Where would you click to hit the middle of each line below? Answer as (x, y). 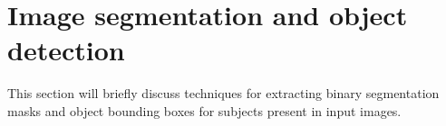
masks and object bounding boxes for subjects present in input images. (204, 110)
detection (66, 50)
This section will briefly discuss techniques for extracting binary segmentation (223, 93)
